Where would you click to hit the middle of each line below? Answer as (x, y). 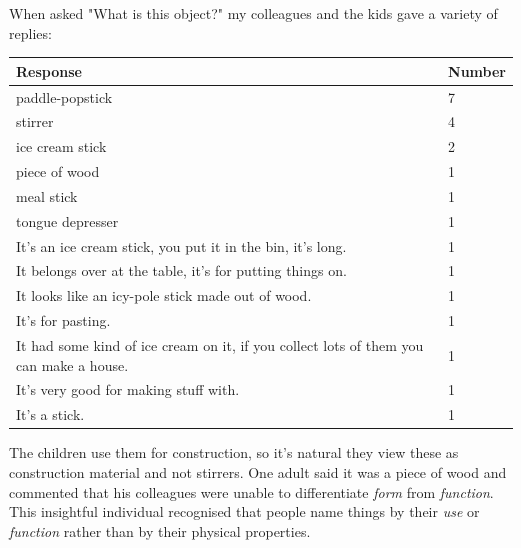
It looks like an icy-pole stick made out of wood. (164, 295)
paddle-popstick (64, 96)
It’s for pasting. (63, 320)
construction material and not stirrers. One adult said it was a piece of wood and (258, 471)
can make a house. (72, 364)
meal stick (47, 195)
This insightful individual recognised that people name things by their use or (244, 511)
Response (49, 70)
